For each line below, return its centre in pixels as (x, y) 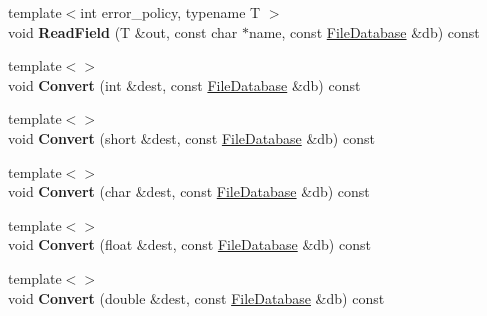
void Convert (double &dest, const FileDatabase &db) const (196, 297)
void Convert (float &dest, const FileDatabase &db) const (189, 244)
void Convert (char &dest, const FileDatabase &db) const (189, 191)
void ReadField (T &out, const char (123, 31)
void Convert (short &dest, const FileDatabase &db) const (191, 137)
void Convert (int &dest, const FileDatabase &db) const (184, 84)
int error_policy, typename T (170, 12)
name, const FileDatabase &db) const (364, 31)
